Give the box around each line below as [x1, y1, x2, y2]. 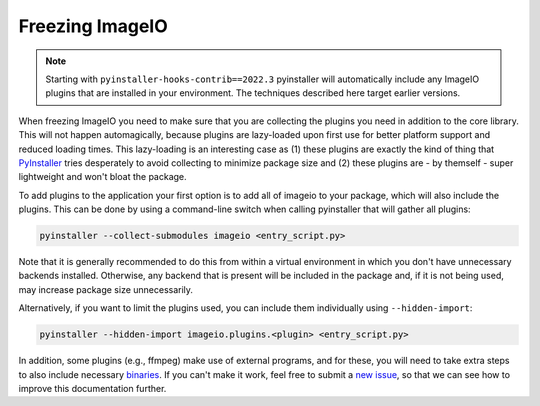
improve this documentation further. [18, 382, 167, 394]
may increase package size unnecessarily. [18, 283, 194, 295]
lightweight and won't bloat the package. [18, 171, 187, 183]
